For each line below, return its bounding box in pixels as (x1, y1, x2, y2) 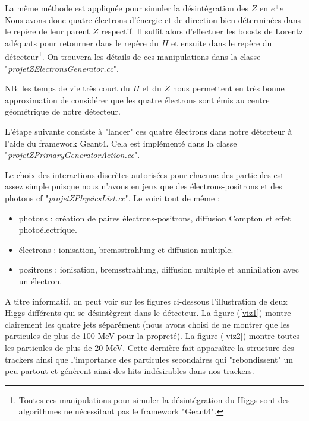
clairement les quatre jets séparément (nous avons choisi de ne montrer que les (5, 318, 290, 330)
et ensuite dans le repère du (171, 36, 272, 49)
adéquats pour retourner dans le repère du (5, 36, 159, 49)
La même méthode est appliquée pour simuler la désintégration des (5, 2, 249, 14)
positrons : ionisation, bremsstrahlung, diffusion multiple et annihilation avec (18, 263, 299, 276)
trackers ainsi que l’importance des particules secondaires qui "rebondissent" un (5, 353, 293, 365)
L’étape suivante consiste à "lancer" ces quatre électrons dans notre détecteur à (5, 125, 292, 137)
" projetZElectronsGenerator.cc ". (5, 62, 119, 74)
